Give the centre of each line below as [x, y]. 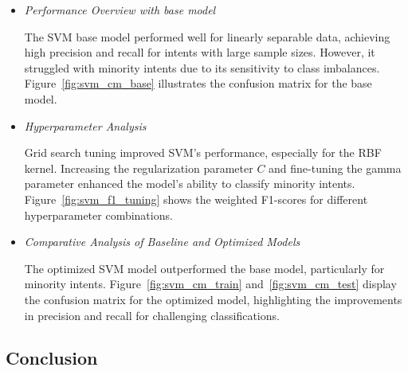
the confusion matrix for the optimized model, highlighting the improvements [213, 299]
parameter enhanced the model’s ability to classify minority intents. [190, 184]
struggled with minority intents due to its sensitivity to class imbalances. [202, 67]
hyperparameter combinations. [98, 215]
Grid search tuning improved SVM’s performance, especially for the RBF [203, 152]
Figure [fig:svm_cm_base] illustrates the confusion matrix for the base [198, 83]
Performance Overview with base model [120, 10]
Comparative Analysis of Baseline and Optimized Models [162, 242]
